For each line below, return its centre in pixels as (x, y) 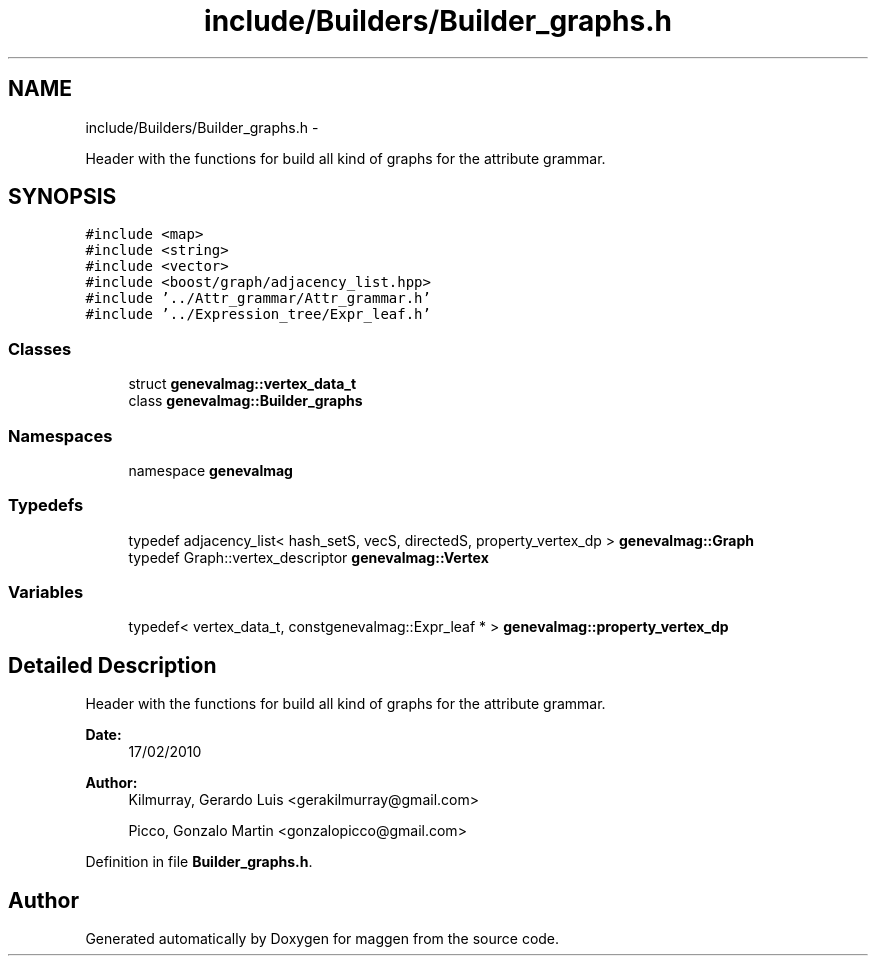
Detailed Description (112, 665)
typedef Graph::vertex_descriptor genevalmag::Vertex (308, 557)
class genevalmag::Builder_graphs (245, 401)
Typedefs (46, 505)
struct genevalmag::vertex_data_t (242, 384)
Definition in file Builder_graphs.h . (199, 862)
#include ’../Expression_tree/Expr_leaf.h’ (258, 314)
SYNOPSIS (62, 197)
